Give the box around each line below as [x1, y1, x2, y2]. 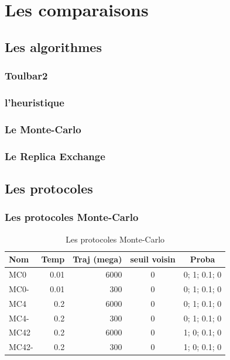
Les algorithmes [5, 37, 102, 56]
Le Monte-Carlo [5, 122, 81, 136]
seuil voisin [130, 253, 176, 265]
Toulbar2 [5, 68, 48, 83]
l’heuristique [5, 95, 64, 109]
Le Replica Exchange [5, 148, 105, 163]
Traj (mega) [73, 253, 122, 265]
